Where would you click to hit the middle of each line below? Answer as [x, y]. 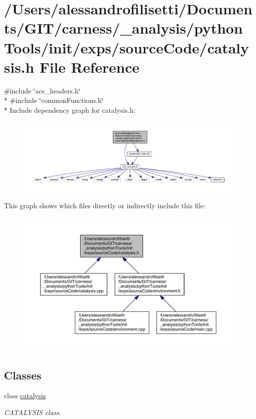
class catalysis [25, 396]
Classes [23, 375]
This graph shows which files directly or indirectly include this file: [105, 205]
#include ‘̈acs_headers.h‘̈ [42, 90]
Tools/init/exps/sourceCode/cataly [127, 47]
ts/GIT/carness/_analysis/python [124, 28]
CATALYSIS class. [33, 412]
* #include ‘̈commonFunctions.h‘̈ [54, 100]
